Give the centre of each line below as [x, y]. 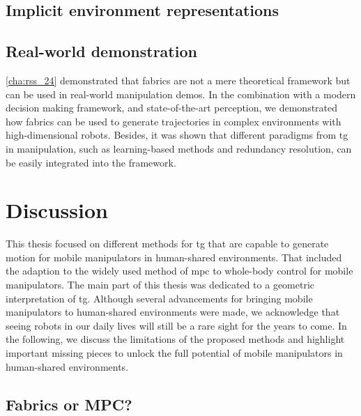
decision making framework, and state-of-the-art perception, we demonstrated [172, 108]
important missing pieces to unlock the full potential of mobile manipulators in [174, 353]
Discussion [57, 210]
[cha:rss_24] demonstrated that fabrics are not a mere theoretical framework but [178, 80]
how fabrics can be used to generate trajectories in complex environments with [174, 121]
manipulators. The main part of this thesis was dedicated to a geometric [160, 285]
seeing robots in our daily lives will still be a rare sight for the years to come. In [176, 325]
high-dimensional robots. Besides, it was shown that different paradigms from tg [177, 135]
